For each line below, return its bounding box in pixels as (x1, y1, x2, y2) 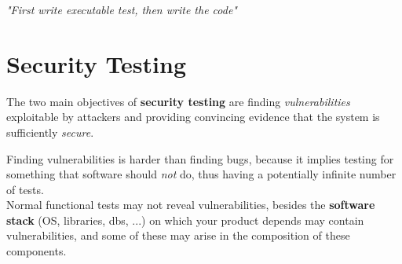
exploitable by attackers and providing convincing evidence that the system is (6, 108, 380, 125)
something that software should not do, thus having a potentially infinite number (6, 166, 397, 182)
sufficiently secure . (6, 123, 94, 140)
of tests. (6, 181, 44, 197)
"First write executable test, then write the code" (6, 2, 237, 17)
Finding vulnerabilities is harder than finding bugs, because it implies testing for (6, 150, 394, 167)
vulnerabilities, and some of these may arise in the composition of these (6, 227, 350, 244)
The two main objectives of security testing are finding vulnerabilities (6, 93, 350, 109)
